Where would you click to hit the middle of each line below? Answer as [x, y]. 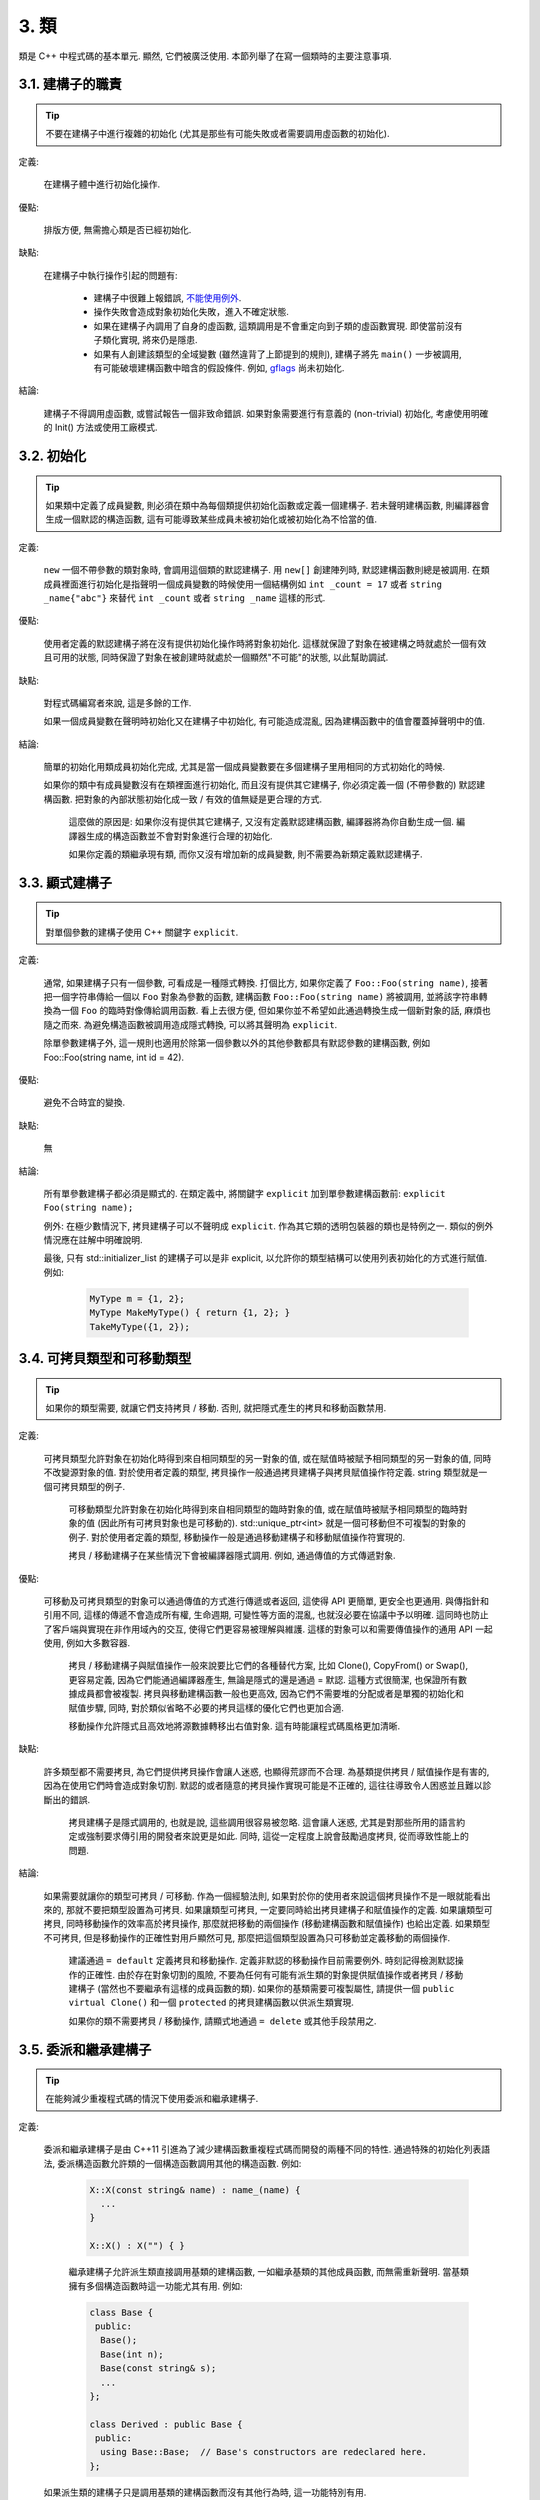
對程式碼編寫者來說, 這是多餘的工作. [117, 702]
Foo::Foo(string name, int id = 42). [114, 1057]
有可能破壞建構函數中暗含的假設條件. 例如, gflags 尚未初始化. [219, 368]
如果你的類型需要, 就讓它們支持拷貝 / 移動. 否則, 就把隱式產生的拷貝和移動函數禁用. [216, 1408]
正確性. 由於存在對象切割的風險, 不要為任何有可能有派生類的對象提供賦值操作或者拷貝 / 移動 [274, 1974]
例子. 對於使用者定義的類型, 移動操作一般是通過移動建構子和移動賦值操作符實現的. [236, 1537]
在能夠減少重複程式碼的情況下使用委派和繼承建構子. [152, 2099]
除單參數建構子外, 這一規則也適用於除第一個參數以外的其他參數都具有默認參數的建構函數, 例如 [236, 1043]
